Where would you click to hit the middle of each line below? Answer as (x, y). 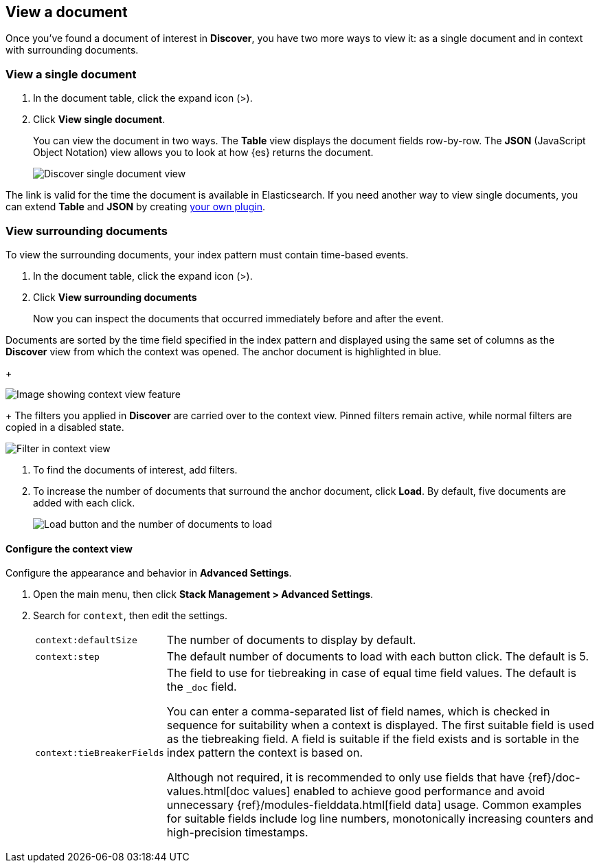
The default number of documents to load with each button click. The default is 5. (377, 657)
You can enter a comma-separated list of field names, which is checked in (358, 712)
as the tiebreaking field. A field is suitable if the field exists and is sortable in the (373, 739)
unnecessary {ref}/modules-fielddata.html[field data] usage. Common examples (374, 805)
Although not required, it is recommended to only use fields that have (346, 778)
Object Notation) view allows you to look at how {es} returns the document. (203, 153)
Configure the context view (69, 548)
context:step (67, 656)
